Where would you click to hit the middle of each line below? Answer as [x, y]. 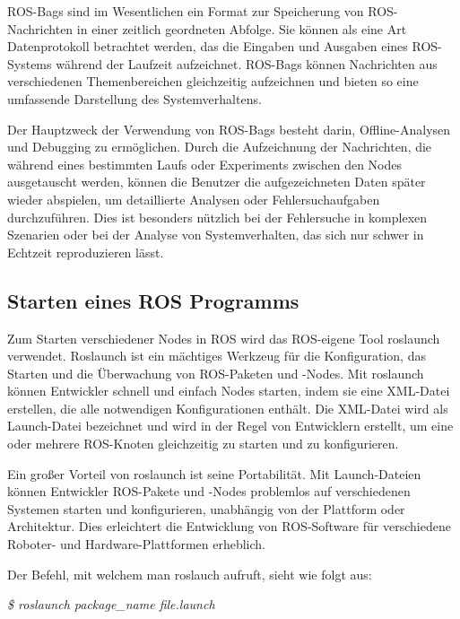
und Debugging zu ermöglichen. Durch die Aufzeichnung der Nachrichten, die [220, 147]
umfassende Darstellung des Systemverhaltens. [135, 98]
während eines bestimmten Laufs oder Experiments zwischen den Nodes [204, 164]
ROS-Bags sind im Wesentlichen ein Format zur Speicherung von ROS [200, 11]
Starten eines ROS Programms [153, 300]
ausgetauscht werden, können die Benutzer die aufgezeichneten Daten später [217, 182]
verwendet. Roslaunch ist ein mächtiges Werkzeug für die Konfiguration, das [217, 356]
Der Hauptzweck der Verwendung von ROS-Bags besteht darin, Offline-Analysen [229, 129]
